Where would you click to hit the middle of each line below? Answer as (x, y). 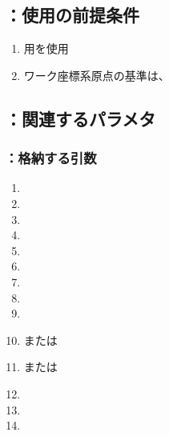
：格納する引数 (51, 158)
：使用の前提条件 (72, 15)
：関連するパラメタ (80, 118)
